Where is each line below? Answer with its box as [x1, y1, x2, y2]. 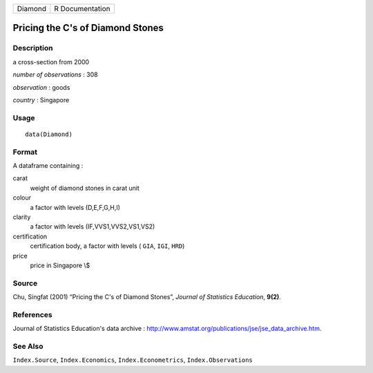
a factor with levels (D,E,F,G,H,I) [30, 203, 121, 211]
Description [12, 44, 53, 53]
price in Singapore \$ [30, 261, 90, 269]
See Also [12, 341, 44, 351]
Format [12, 147, 38, 157]
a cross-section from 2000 [12, 57, 90, 66]
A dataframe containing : [12, 162, 84, 170]
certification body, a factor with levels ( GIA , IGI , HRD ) [30, 242, 185, 250]
